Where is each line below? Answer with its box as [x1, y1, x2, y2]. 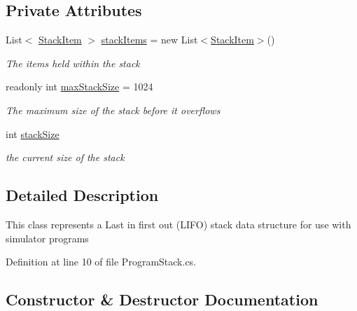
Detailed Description [6, 184, 159, 206]
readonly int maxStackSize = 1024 [6, 79, 153, 94]
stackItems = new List [101, 32, 198, 47]
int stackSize [6, 126, 59, 141]
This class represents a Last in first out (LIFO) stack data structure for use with [6, 216, 351, 231]
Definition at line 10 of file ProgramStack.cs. [6, 254, 197, 269]
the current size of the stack [6, 150, 125, 165]
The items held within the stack [6, 55, 140, 70]
